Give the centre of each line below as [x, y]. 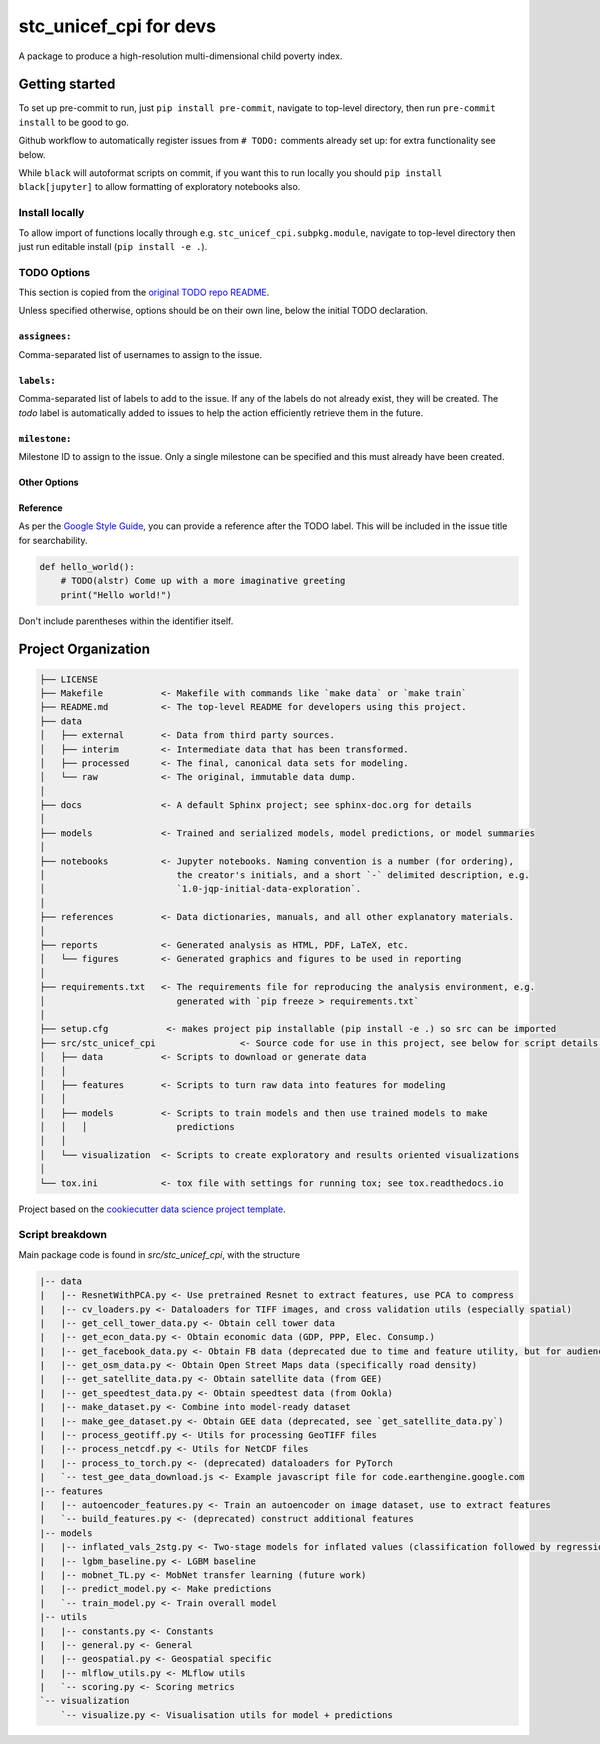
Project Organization [84, 649]
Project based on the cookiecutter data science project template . [152, 1209]
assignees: [45, 336]
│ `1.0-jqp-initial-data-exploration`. [200, 889]
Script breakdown [62, 1235]
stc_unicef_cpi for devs [117, 26]
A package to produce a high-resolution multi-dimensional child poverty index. [180, 56]
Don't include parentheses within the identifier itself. [126, 621]
